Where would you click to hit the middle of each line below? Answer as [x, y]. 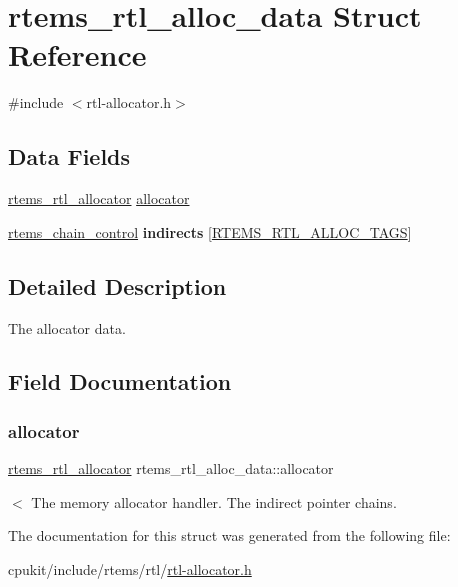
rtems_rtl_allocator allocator [99, 198]
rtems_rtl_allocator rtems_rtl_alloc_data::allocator [171, 468]
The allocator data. [67, 327]
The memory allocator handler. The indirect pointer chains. [214, 501]
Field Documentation [120, 381]
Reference [77, 54]
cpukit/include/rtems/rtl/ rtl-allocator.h [130, 568]
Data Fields [69, 156]
